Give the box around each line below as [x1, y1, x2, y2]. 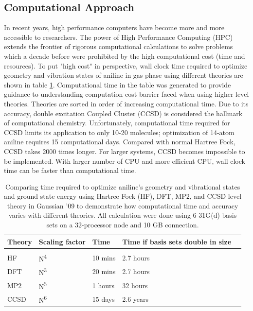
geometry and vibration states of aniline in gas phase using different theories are [4, 70, 243, 80]
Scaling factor [38, 236, 86, 246]
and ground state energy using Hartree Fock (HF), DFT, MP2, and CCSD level [4, 191, 242, 201]
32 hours [122, 280, 148, 290]
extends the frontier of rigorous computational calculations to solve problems [4, 41, 233, 52]
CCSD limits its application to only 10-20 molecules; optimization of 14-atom [4, 127, 235, 137]
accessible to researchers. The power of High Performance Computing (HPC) [4, 32, 233, 42]
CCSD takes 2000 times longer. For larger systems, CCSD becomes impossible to [4, 146, 245, 156]
